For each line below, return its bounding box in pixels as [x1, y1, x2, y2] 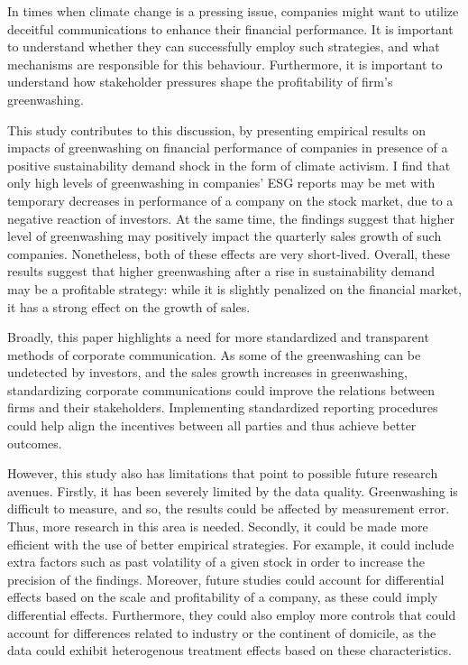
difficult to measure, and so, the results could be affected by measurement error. [7, 499, 450, 518]
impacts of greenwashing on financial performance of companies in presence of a [7, 138, 448, 157]
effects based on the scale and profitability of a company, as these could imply [7, 587, 438, 606]
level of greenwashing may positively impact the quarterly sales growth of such [7, 226, 442, 245]
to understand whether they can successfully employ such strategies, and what [7, 37, 440, 56]
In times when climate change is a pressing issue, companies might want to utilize [7, 2, 459, 20]
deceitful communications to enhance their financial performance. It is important [7, 19, 454, 38]
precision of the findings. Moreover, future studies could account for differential [7, 569, 445, 588]
